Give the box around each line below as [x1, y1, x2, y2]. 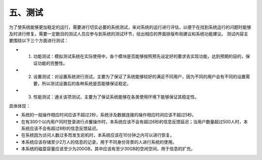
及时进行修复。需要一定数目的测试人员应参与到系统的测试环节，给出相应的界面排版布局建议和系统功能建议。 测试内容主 [9, 31, 248, 36]
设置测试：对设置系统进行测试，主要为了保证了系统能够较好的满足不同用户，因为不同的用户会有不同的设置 [33, 74, 246, 80]
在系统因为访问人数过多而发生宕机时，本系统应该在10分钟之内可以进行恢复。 [21, 132, 175, 138]
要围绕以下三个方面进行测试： [9, 38, 69, 44]
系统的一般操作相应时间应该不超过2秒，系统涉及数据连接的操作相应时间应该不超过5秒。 [21, 112, 196, 118]
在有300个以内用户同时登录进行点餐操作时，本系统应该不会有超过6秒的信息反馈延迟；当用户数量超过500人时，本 [21, 119, 248, 125]
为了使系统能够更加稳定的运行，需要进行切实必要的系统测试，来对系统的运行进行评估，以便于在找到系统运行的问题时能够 [9, 24, 251, 30]
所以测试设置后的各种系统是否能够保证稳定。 [41, 80, 131, 86]
